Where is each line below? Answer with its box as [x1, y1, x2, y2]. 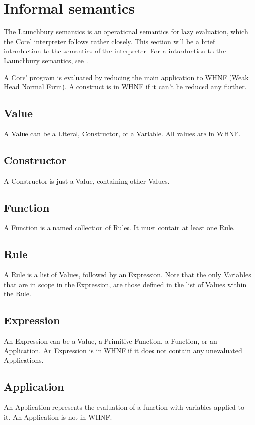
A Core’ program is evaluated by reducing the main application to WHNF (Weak [4, 72, 249, 82]
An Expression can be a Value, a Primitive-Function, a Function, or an [4, 336, 217, 346]
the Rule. [4, 289, 31, 299]
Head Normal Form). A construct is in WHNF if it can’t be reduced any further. [4, 81, 247, 92]
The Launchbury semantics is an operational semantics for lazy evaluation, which [4, 27, 248, 37]
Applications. [4, 355, 44, 365]
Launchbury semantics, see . [4, 55, 88, 65]
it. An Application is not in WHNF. [4, 411, 112, 422]
